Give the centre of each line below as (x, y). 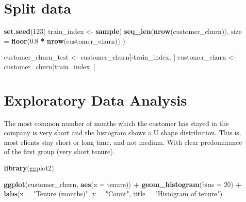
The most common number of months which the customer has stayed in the (116, 123)
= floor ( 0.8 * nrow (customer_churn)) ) (65, 40)
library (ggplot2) (29, 168)
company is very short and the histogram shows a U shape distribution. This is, (123, 132)
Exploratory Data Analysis (96, 100)
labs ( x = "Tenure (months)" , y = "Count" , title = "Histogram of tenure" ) (113, 194)
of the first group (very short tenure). (59, 151)
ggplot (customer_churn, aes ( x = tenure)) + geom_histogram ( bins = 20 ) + (123, 184)
